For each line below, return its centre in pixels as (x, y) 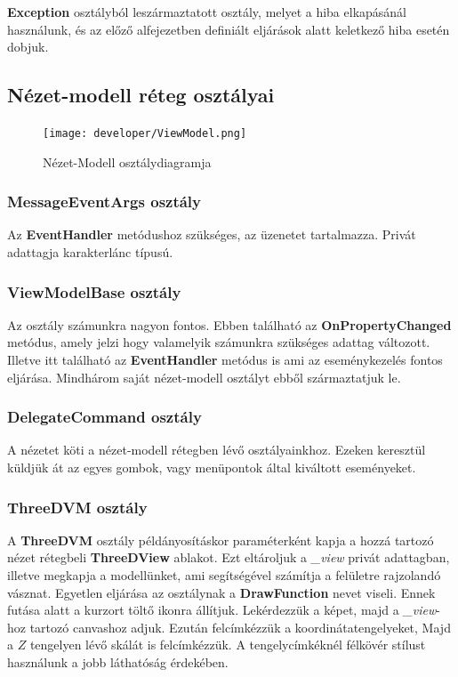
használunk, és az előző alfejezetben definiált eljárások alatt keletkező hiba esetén (229, 29)
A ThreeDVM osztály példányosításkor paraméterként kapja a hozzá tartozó (221, 540)
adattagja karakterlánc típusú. (90, 252)
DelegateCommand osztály (104, 417)
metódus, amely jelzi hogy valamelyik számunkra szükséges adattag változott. (219, 342)
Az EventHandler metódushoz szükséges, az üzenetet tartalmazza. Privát (212, 234)
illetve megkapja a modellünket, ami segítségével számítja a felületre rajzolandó (224, 575)
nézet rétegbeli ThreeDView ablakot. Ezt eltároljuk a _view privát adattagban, (229, 557)
